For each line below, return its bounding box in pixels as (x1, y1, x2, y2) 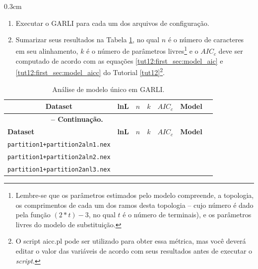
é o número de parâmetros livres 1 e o (86, 44, 198, 56)
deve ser (218, 46, 243, 56)
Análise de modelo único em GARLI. (52, 84, 165, 94)
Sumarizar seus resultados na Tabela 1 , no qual (15, 34, 160, 45)
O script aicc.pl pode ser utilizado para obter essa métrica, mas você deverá (15, 236, 246, 246)
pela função (15, 209, 51, 220)
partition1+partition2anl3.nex (7, 166, 111, 173)
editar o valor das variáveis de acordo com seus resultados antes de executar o (15, 245, 253, 256)
